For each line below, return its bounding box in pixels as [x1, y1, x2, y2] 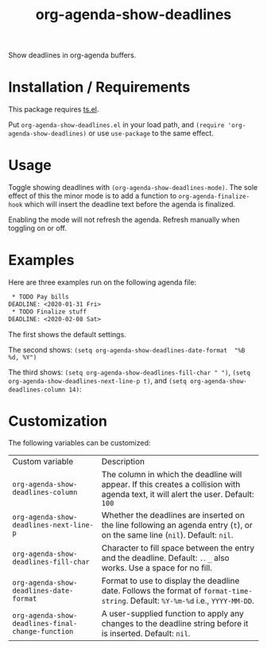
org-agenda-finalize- [178, 192, 250, 200]
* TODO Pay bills [11, 293, 69, 301]
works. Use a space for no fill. [101, 562, 213, 573]
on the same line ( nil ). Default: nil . [101, 530, 234, 541]
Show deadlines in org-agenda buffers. [8, 50, 137, 60]
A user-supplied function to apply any [101, 608, 244, 620]
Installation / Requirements [8, 78, 191, 96]
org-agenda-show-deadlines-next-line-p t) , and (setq [8, 375, 187, 385]
